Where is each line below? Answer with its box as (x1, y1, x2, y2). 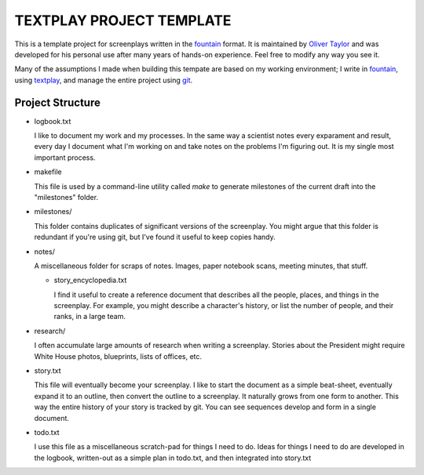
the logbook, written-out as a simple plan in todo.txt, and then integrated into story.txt (34, 453, 312, 462)
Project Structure (14, 96, 101, 109)
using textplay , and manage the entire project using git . (14, 75, 193, 85)
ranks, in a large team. (53, 312, 126, 321)
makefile (34, 167, 62, 176)
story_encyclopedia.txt (53, 275, 127, 285)
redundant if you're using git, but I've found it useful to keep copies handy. (34, 232, 276, 242)
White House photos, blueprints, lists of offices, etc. (34, 351, 203, 361)
